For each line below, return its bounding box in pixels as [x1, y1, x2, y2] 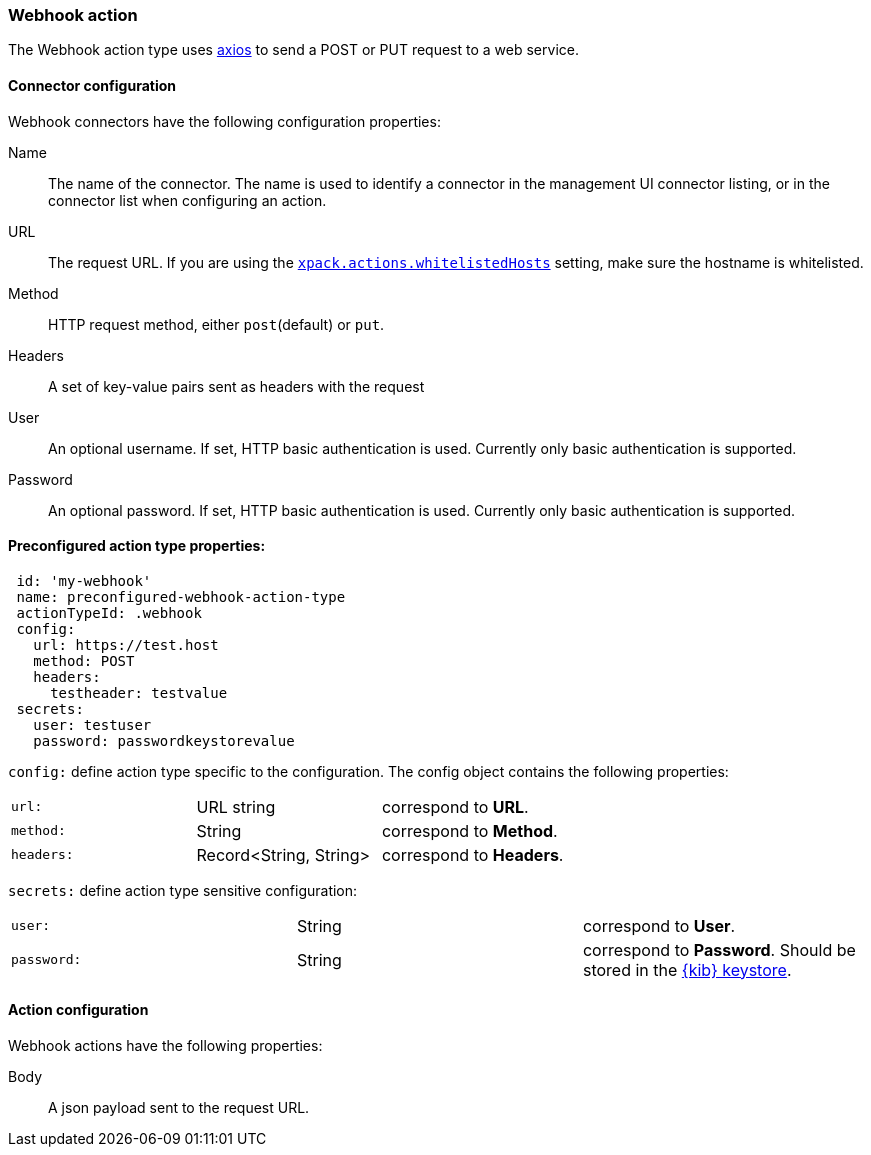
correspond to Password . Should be [582, 939, 856, 960]
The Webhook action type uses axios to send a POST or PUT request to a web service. [8, 41, 579, 59]
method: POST [33, 652, 135, 669]
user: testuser [33, 716, 152, 733]
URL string [196, 796, 276, 817]
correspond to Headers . [381, 844, 564, 865]
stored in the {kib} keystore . [582, 959, 792, 980]
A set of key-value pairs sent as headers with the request [48, 377, 425, 395]
